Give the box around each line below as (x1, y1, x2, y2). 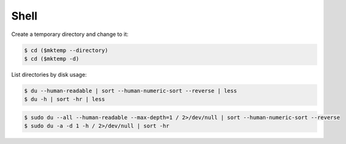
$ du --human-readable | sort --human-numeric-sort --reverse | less (24, 87, 237, 94)
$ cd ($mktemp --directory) (24, 46, 108, 54)
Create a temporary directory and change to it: (11, 31, 128, 38)
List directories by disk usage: (11, 71, 87, 78)
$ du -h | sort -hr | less (24, 96, 105, 103)
